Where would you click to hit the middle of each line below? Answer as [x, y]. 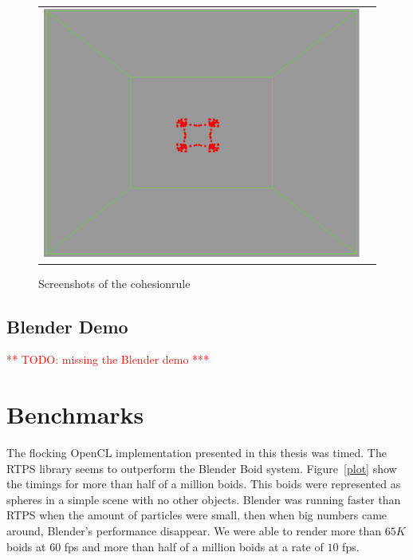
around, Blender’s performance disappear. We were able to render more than [194, 531]
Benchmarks [75, 414]
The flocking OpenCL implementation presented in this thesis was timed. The [197, 453]
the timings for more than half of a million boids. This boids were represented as [204, 484]
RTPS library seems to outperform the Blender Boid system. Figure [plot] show [202, 468]
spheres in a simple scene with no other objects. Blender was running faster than [204, 499]
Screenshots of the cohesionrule [114, 283]
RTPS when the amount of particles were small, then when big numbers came [197, 515]
